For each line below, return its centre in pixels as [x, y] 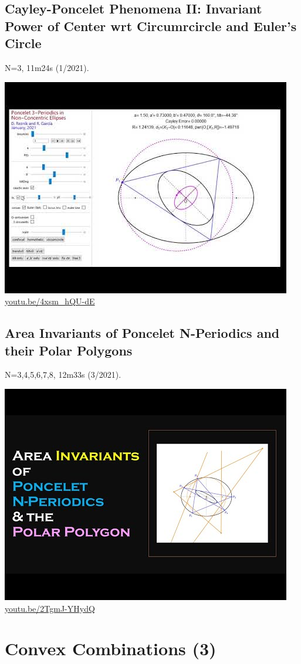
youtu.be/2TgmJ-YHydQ [50, 608]
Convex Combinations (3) [111, 648]
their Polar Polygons [69, 350]
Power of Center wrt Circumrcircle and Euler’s [151, 26]
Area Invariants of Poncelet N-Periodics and [142, 333]
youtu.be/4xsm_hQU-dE [50, 301]
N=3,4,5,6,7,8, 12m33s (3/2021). [63, 375]
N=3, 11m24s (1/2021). [47, 67]
